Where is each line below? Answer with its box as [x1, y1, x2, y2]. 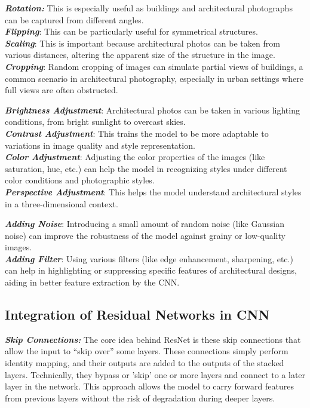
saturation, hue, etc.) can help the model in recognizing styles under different [5, 162, 287, 174]
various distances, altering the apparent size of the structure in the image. [5, 48, 275, 61]
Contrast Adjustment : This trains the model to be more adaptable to [5, 127, 269, 139]
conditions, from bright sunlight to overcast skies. [5, 115, 186, 128]
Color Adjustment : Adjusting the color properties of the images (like [5, 151, 265, 163]
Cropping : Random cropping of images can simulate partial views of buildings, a [5, 60, 303, 72]
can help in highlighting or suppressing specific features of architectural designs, [5, 264, 297, 277]
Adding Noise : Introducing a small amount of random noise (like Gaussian [5, 217, 284, 230]
